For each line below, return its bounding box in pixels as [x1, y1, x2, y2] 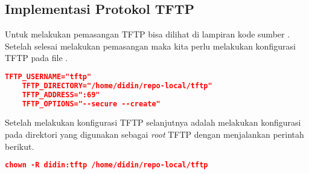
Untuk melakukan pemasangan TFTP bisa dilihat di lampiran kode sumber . [5, 28, 290, 40]
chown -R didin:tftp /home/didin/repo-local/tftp [5, 161, 208, 170]
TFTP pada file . [5, 51, 68, 64]
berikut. [5, 140, 34, 152]
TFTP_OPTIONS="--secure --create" [22, 99, 161, 108]
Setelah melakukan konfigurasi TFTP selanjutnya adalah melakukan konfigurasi [5, 116, 301, 129]
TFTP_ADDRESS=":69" [22, 90, 100, 99]
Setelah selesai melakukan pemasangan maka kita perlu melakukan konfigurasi [5, 39, 296, 52]
